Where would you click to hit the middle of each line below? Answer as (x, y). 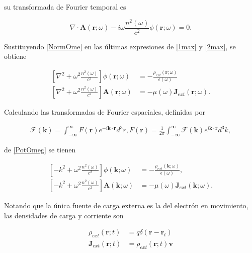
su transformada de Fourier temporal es (65, 7)
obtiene (15, 56)
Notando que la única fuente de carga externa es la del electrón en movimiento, (126, 205)
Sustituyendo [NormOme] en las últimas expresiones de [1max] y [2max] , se (120, 46)
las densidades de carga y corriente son (64, 215)
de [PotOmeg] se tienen (40, 150)
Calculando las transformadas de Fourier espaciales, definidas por (105, 112)
